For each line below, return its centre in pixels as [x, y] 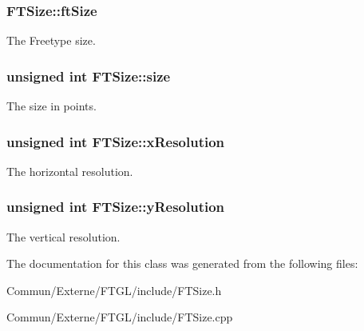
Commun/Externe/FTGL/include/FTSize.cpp [120, 317]
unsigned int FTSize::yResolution [116, 207]
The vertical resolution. [63, 236]
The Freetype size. [51, 40]
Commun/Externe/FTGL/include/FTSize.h [114, 290]
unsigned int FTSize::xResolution [116, 141]
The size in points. [51, 106]
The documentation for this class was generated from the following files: [182, 263]
